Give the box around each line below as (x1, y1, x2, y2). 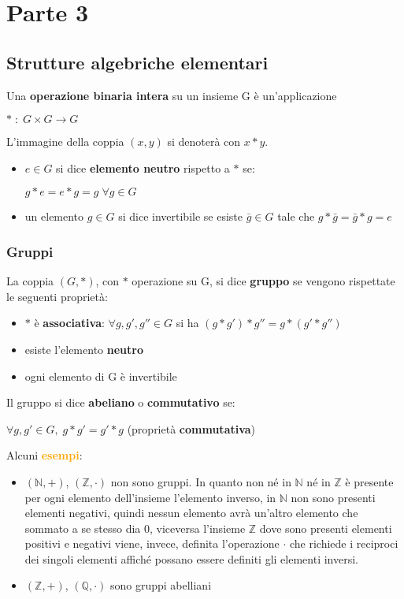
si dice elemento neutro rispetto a (56, 159, 230, 176)
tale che (277, 208, 315, 225)
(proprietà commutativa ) (127, 420, 256, 437)
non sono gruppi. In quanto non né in (110, 473, 291, 489)
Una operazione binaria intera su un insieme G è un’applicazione (6, 87, 337, 103)
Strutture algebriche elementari (6, 50, 269, 74)
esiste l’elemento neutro (24, 340, 143, 357)
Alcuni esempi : (6, 447, 83, 463)
